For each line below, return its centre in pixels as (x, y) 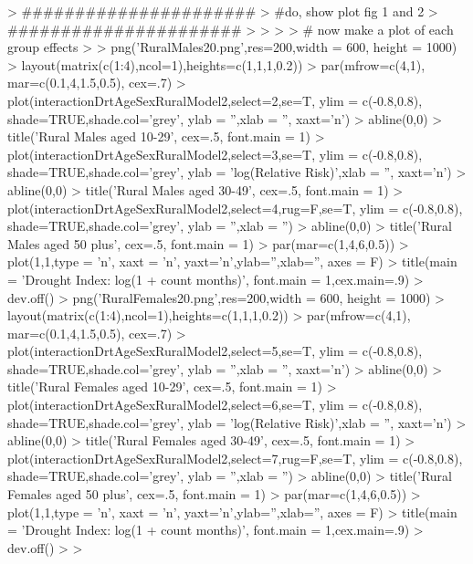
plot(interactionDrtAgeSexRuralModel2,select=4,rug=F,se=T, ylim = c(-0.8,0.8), (235, 208)
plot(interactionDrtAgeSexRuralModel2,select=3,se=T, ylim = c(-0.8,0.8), (215, 154)
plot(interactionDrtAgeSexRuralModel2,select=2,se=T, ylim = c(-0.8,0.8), (215, 100)
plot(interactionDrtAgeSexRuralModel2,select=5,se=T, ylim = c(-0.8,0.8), (215, 351)
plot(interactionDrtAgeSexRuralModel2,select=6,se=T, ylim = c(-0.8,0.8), (215, 405)
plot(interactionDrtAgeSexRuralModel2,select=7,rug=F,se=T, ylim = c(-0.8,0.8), (235, 458)
